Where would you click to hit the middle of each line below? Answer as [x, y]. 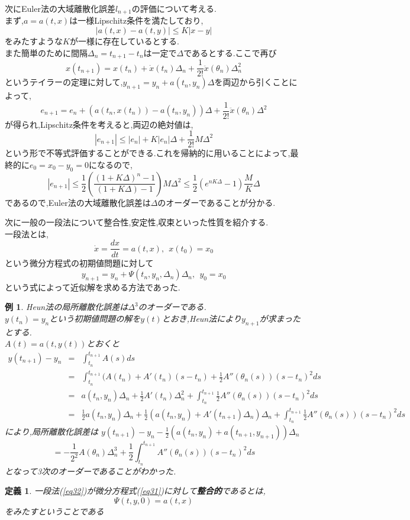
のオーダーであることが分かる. [217, 202]
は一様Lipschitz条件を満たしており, [136, 20]
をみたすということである [54, 511]
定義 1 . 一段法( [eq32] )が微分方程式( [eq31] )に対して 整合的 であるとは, [135, 491]
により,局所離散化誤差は [52, 431]
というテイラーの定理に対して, [64, 82]
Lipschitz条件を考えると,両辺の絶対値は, [117, 124]
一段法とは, [27, 233]
